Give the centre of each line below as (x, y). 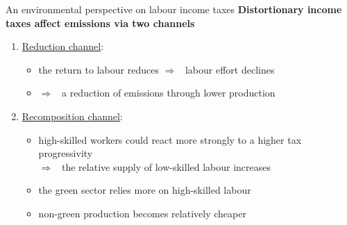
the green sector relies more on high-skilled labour (145, 190)
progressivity (66, 153)
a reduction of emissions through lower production (168, 93)
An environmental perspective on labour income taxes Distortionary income (174, 9)
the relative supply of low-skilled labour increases (166, 166)
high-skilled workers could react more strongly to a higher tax (170, 139)
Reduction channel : (63, 46)
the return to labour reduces (99, 69)
